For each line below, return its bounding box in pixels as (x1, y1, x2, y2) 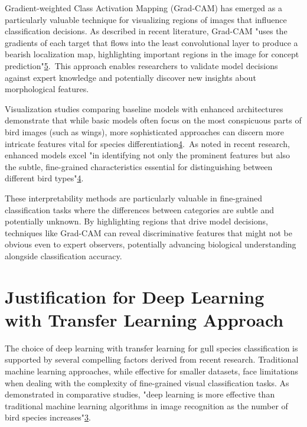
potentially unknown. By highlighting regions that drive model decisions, (5, 215, 268, 227)
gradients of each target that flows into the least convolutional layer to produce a (5, 36, 298, 48)
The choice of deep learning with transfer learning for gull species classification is (5, 341, 298, 354)
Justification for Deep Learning (5, 284, 264, 308)
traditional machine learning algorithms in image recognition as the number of (5, 399, 288, 412)
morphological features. (5, 83, 89, 95)
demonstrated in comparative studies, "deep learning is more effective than (5, 388, 275, 400)
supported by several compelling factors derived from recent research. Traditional (5, 353, 299, 366)
